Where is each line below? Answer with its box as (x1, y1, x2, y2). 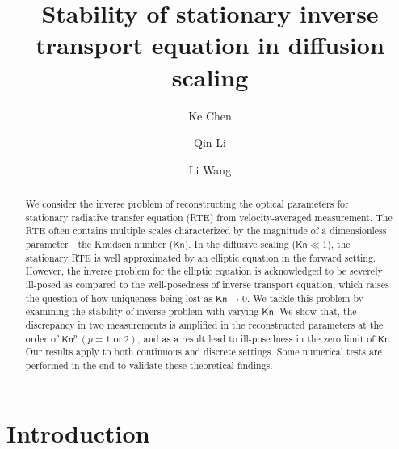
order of (25, 331, 59, 345)
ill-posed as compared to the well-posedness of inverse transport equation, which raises (25, 278, 389, 292)
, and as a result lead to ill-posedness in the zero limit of (137, 331, 375, 345)
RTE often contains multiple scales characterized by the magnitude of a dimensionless (25, 224, 387, 237)
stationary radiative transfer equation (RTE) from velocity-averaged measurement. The (25, 210, 393, 224)
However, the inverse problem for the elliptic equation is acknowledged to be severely (25, 264, 383, 278)
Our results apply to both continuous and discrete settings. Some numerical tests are (25, 345, 382, 359)
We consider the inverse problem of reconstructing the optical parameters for (25, 197, 349, 211)
